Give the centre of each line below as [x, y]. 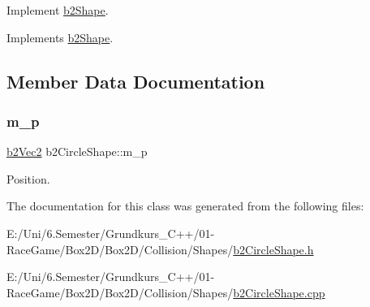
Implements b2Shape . [60, 37]
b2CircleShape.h [273, 249]
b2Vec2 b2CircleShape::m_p [77, 151]
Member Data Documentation [136, 81]
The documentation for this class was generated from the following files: [185, 206]
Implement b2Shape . [58, 10]
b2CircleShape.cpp [279, 292]
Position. [28, 178]
